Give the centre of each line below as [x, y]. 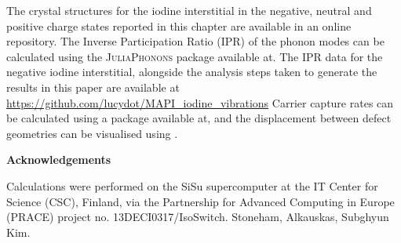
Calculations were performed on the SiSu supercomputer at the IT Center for [192, 185]
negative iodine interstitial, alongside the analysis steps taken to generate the [192, 72]
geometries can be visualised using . [92, 133]
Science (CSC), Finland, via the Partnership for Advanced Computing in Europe [200, 201]
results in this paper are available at [93, 87]
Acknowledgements [59, 160]
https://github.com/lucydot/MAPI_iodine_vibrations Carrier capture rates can [200, 102]
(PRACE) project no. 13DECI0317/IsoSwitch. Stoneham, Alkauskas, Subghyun [198, 217]
